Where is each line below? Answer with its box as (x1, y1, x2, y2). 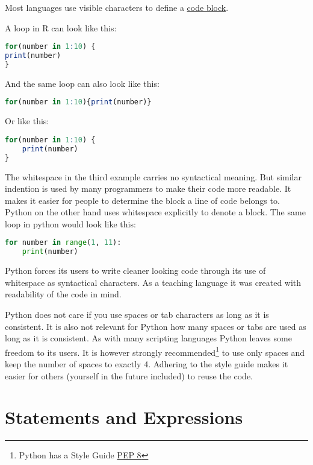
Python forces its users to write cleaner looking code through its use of (5, 264, 266, 277)
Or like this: (5, 115, 49, 127)
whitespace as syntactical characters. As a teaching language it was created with (5, 276, 302, 288)
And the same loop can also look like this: (5, 77, 160, 89)
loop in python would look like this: (5, 217, 136, 230)
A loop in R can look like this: (5, 21, 117, 34)
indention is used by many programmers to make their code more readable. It (5, 182, 291, 195)
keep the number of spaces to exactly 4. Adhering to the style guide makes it (5, 358, 288, 370)
